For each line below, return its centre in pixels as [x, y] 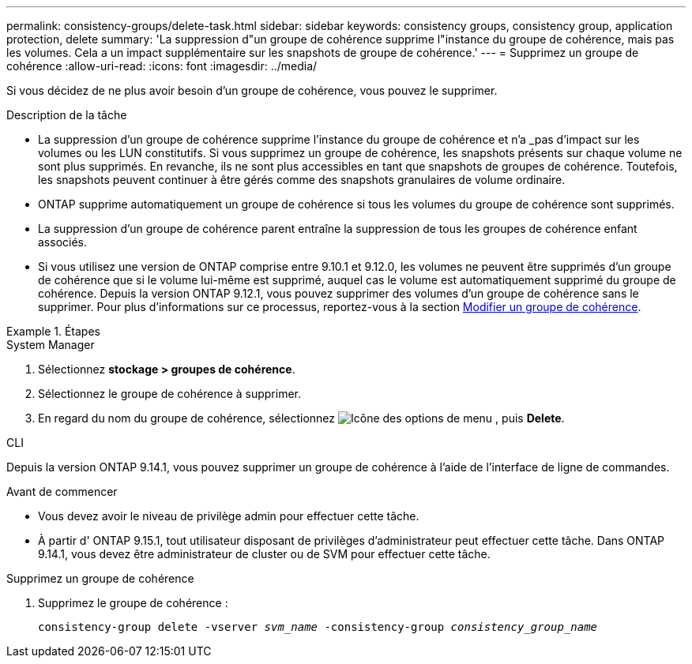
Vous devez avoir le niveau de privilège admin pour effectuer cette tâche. [229, 516]
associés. [63, 242]
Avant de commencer [62, 491]
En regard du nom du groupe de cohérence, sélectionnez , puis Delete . [301, 418]
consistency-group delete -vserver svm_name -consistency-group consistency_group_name [318, 627]
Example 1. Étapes [53, 331]
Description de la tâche [67, 115]
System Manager [51, 345]
